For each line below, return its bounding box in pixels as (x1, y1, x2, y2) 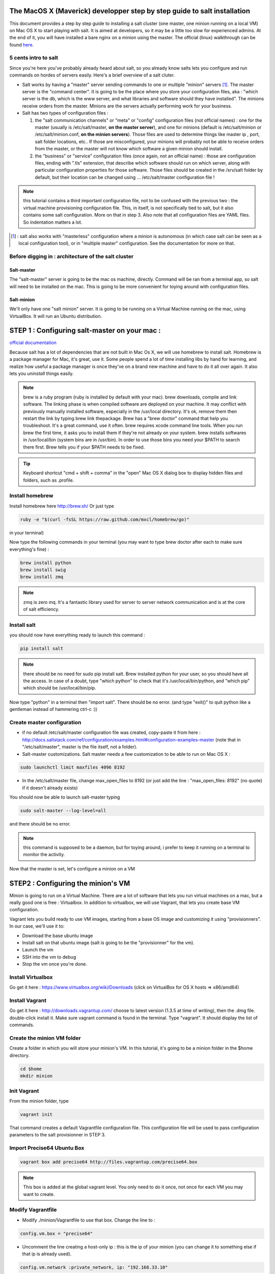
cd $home (20, 1066, 42, 1072)
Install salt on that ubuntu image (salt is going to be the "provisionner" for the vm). (22, 940, 195, 946)
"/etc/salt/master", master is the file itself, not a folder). (22, 744, 137, 750)
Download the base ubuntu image (22, 933, 93, 939)
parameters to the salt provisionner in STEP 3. (9, 1132, 106, 1138)
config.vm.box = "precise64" (20, 1231, 93, 1236)
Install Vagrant (9, 997, 47, 1004)
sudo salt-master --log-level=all (20, 808, 106, 814)
